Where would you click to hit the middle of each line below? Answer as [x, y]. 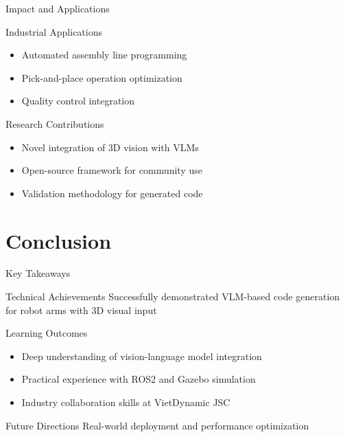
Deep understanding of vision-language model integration [142, 356]
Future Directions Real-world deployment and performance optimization [157, 425]
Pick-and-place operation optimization [102, 77]
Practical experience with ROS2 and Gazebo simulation [139, 379]
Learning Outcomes [47, 333]
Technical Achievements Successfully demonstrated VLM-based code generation [173, 296]
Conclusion [59, 240]
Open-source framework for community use [112, 170]
